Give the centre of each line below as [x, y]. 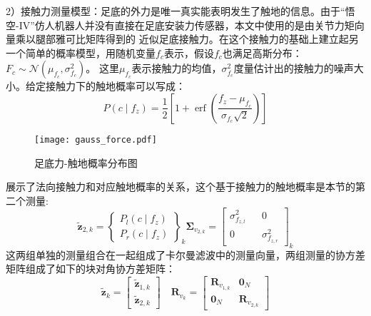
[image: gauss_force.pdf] [96, 139]
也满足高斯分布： [262, 52]
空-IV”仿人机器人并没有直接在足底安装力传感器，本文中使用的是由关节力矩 [180, 25]
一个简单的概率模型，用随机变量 [81, 52]
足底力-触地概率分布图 [86, 162]
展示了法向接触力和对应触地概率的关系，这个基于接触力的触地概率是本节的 [181, 187]
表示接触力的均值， [177, 68]
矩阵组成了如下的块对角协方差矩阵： [91, 269]
